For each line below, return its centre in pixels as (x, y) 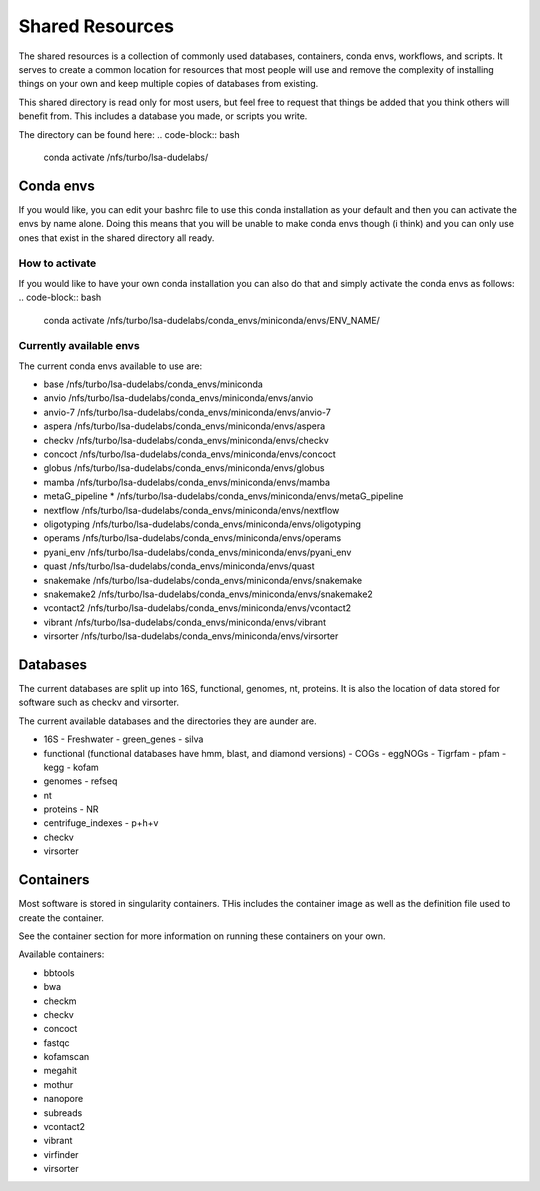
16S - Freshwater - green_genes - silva (123, 739)
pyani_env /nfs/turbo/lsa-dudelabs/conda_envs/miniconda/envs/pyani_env (197, 552)
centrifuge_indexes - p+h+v (101, 823)
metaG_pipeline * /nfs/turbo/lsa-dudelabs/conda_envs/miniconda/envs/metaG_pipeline (223, 496)
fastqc (56, 1042)
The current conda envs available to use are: (110, 366)
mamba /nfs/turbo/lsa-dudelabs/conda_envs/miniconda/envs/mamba (186, 482)
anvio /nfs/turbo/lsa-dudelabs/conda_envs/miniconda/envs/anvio (178, 398)
